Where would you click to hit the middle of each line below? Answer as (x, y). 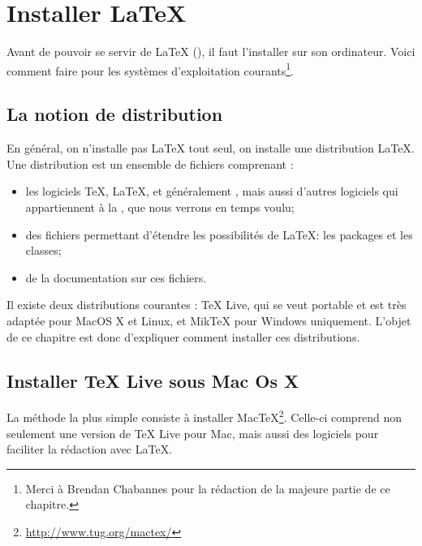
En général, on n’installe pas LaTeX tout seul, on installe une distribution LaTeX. (211, 148)
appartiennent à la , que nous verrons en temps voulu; (160, 206)
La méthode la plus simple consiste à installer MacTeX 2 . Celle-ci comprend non (205, 416)
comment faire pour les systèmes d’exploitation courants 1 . (151, 69)
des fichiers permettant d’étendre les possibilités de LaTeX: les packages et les (219, 234)
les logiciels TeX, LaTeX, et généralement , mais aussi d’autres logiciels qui (212, 191)
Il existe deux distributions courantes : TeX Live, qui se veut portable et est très (207, 305)
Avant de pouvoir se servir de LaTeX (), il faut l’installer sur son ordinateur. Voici (211, 52)
